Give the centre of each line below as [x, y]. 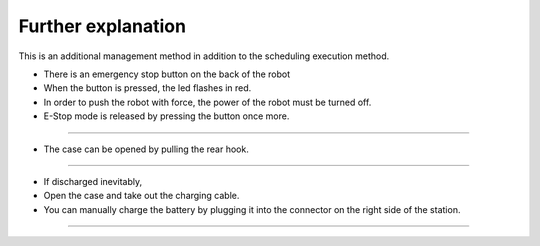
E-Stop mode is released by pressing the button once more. [166, 116]
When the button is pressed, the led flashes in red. [147, 88]
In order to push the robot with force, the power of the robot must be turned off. [207, 102]
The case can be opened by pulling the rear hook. [146, 149]
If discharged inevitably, [93, 181]
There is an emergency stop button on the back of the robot [166, 74]
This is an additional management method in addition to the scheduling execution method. [204, 56]
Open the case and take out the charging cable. [141, 196]
